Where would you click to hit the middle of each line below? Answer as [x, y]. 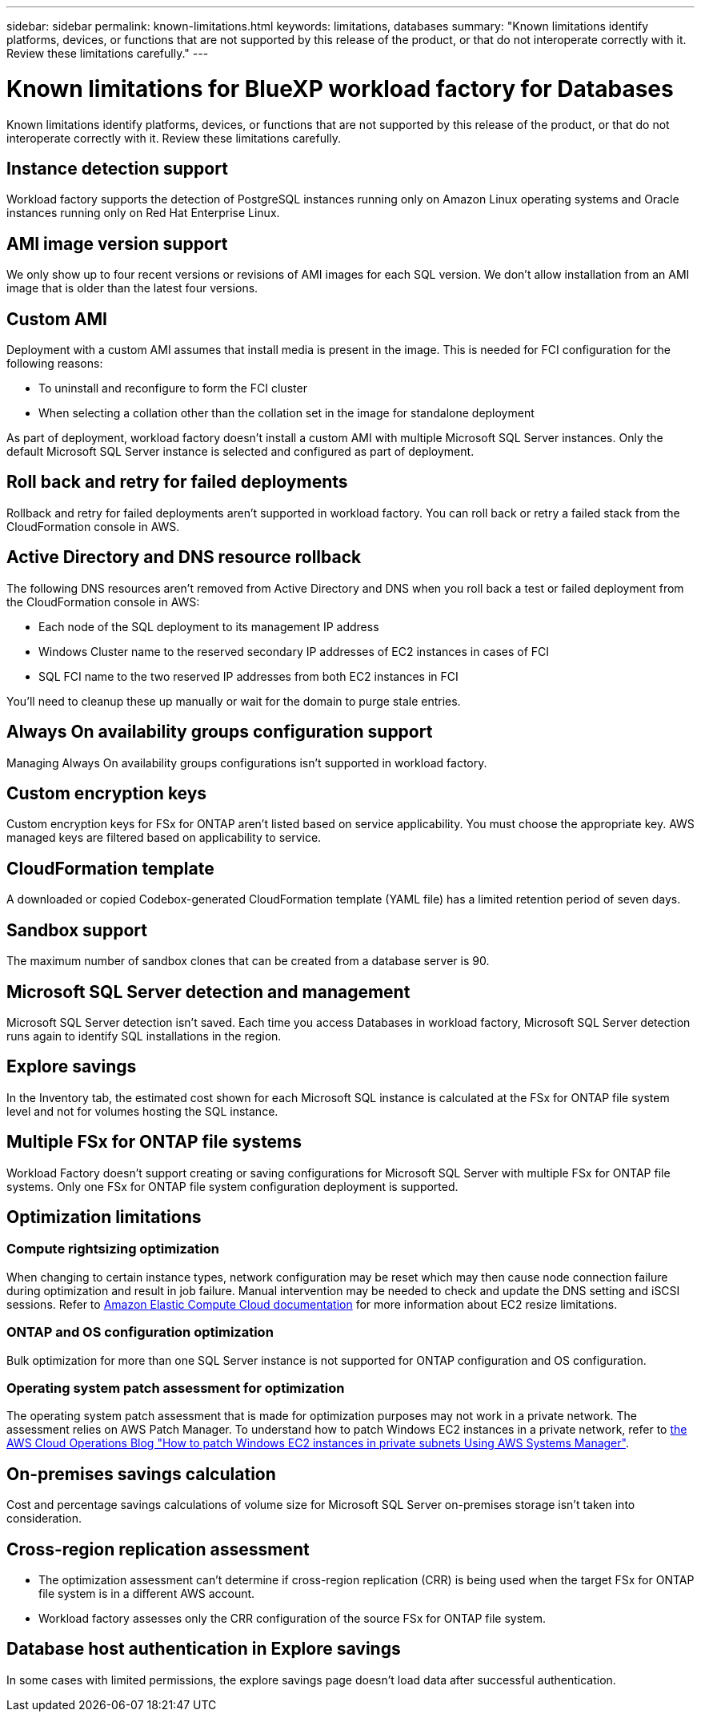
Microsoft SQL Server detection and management [208, 992]
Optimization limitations [104, 1217]
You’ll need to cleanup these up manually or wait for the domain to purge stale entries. [234, 701]
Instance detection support [117, 168]
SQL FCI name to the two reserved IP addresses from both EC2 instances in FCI [248, 676]
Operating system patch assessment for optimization [176, 1388]
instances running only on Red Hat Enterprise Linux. [143, 213]
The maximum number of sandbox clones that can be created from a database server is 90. [248, 961]
